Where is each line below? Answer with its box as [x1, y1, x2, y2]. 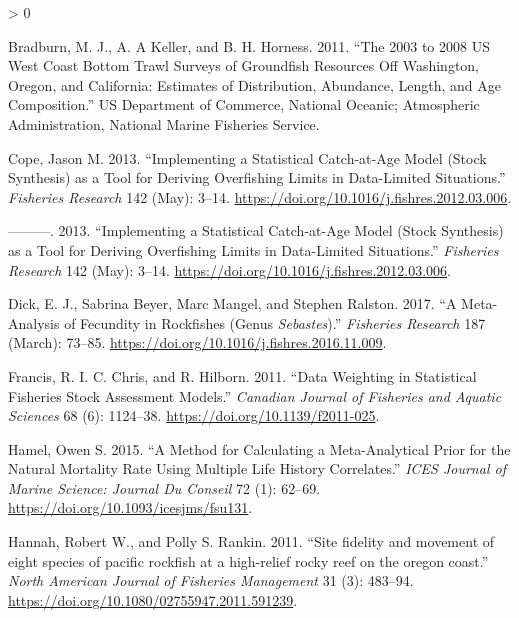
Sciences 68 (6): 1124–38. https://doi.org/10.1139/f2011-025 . [8, 405, 380, 426]
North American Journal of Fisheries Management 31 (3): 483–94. [8, 570, 414, 591]
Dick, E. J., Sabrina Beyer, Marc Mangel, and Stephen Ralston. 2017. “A [8, 293, 457, 314]
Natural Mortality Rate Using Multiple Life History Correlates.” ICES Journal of [8, 458, 506, 479]
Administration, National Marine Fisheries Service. [8, 113, 320, 134]
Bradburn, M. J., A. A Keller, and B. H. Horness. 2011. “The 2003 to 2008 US [8, 35, 490, 56]
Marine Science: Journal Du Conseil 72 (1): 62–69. [8, 477, 321, 498]
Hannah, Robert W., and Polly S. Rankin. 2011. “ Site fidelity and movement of [8, 531, 495, 552]
